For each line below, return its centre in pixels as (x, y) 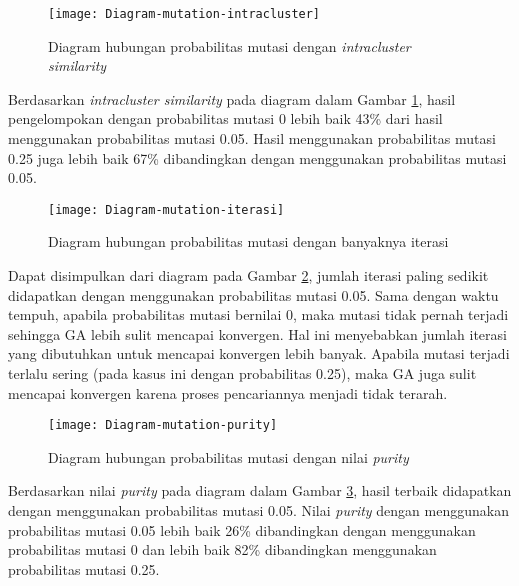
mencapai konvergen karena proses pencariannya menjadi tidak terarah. (228, 392)
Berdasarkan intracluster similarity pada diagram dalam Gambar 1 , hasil (232, 98)
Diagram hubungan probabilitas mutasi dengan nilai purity (228, 456)
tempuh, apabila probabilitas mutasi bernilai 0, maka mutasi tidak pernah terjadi (258, 314)
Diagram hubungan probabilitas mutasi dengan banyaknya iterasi (248, 241)
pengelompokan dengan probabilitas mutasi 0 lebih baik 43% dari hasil (225, 118)
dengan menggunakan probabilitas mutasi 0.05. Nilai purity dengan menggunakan (258, 510)
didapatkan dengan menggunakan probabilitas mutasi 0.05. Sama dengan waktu (253, 294)
